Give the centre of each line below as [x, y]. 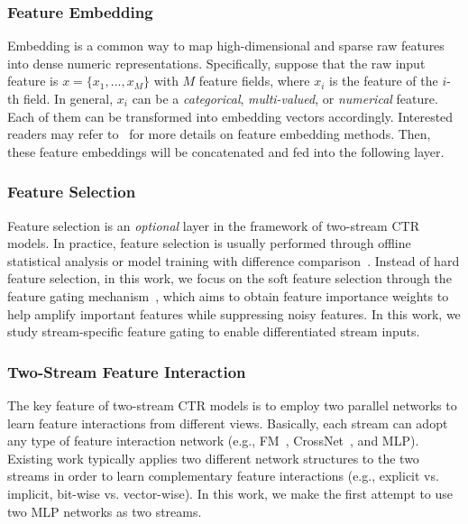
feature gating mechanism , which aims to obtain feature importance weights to [228, 295]
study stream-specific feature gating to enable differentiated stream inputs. [214, 331]
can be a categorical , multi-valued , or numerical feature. [285, 98]
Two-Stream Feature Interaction [127, 371]
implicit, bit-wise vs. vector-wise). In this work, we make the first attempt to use [230, 493]
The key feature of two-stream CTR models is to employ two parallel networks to [232, 404]
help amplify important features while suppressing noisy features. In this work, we [234, 313]
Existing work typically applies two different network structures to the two [213, 458]
